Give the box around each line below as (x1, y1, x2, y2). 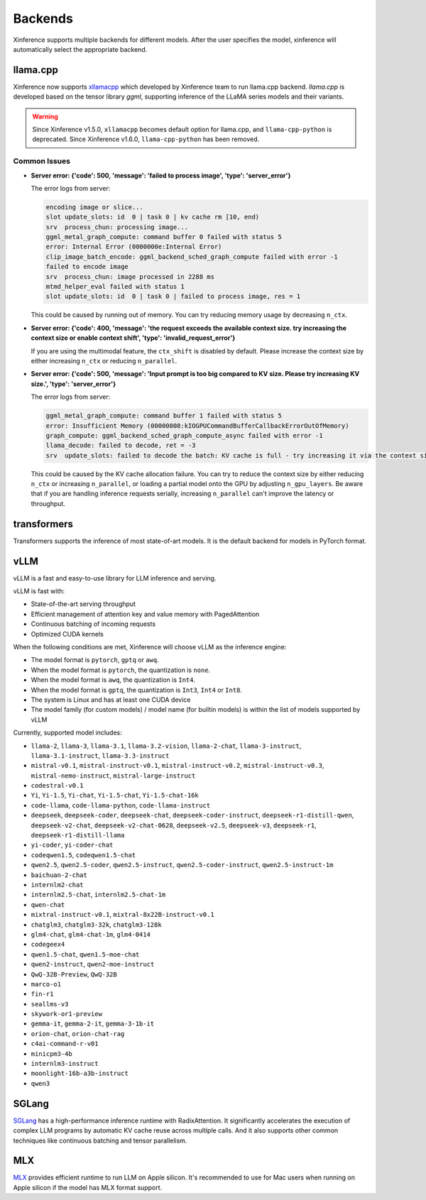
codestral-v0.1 (31, 781, 84, 790)
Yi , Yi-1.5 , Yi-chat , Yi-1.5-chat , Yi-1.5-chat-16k (31, 791, 199, 800)
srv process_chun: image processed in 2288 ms (45, 273, 214, 280)
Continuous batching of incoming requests (31, 620, 156, 628)
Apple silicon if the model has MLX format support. (13, 1183, 163, 1191)
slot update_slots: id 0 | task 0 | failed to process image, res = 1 (45, 292, 301, 301)
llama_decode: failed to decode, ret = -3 (45, 441, 196, 450)
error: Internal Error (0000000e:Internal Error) (45, 243, 222, 251)
